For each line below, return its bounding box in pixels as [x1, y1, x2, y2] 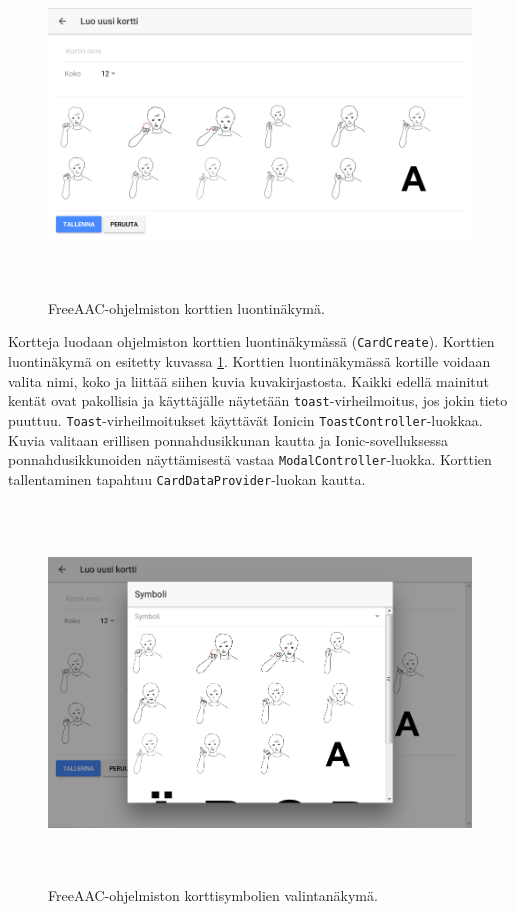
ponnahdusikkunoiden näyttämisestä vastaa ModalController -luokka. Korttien [8, 449, 492, 470]
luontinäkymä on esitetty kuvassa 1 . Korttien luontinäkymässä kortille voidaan [8, 351, 491, 371]
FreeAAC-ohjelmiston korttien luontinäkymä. [48, 297, 325, 318]
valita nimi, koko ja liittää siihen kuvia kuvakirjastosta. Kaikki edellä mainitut [8, 370, 489, 391]
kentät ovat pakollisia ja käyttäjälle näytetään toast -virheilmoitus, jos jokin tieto [8, 390, 508, 411]
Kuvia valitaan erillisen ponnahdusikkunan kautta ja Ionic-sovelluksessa [8, 429, 449, 450]
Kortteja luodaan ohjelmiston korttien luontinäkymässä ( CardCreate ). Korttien [8, 331, 495, 352]
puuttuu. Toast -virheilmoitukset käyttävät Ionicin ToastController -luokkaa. [8, 409, 483, 430]
